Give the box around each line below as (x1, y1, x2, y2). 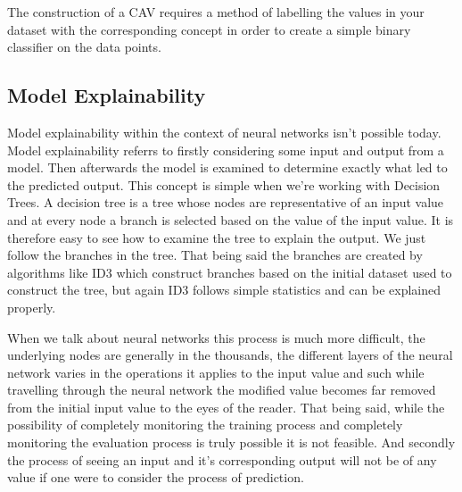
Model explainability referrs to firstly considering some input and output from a (7, 140, 444, 159)
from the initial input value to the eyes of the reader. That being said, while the (7, 397, 445, 416)
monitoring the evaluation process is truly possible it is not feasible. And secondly (7, 433, 456, 452)
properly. (7, 297, 56, 316)
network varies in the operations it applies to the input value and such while (7, 363, 425, 381)
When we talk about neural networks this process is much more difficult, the (7, 328, 425, 346)
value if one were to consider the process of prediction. (7, 468, 304, 487)
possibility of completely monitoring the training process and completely (7, 415, 403, 434)
